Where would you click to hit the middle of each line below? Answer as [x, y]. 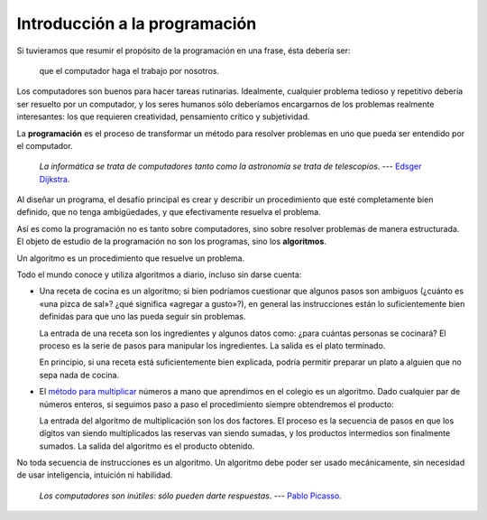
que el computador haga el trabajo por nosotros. [129, 70]
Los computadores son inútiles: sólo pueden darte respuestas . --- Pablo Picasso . [190, 496]
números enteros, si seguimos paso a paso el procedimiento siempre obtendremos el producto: [216, 404]
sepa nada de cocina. [79, 375]
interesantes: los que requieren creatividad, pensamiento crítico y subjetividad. [163, 116]
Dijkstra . [55, 179]
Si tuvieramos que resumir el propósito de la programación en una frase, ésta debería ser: [184, 51]
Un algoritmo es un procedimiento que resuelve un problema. [131, 258]
